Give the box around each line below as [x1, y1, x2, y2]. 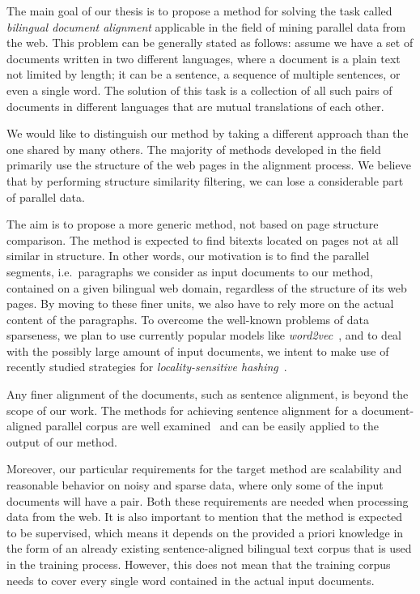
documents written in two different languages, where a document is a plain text [6, 49, 401, 66]
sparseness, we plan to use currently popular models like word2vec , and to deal [6, 327, 402, 344]
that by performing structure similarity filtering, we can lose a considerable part [6, 172, 404, 189]
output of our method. [6, 433, 117, 450]
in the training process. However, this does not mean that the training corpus [6, 556, 391, 572]
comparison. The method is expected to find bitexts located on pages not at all [6, 231, 399, 248]
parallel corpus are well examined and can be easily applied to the [45, 417, 379, 434]
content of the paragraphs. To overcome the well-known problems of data [6, 310, 369, 327]
